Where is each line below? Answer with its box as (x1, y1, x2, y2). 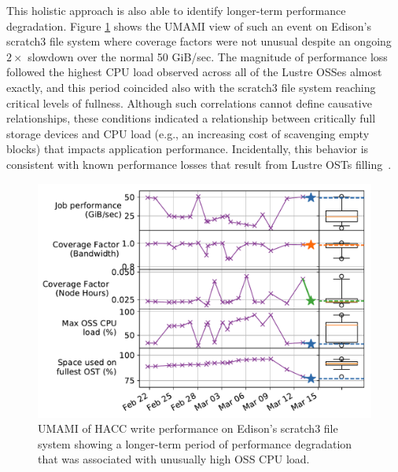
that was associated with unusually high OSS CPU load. (38, 451, 310, 467)
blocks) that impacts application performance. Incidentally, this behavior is (6, 141, 369, 157)
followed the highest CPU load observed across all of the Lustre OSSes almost (6, 64, 382, 80)
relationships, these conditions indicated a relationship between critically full (6, 110, 376, 126)
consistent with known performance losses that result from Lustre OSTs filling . (6, 156, 392, 172)
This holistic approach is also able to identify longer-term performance (6, 2, 346, 18)
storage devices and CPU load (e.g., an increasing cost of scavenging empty (6, 125, 370, 141)
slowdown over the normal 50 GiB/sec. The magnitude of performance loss (28, 48, 388, 64)
